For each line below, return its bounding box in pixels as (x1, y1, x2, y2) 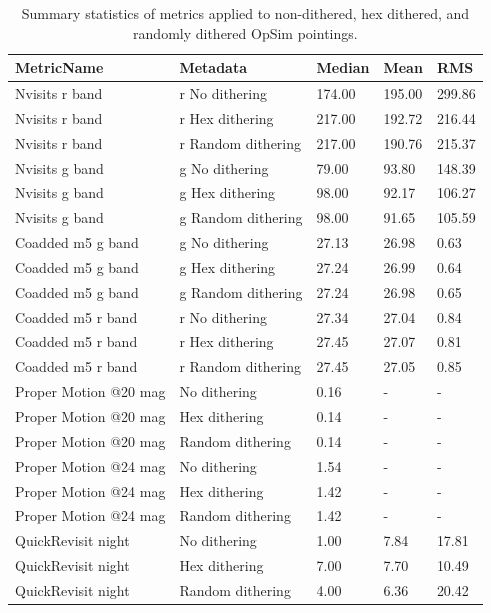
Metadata (179, 57, 248, 78)
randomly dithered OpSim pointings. (133, 22, 358, 43)
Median (316, 57, 370, 78)
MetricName (15, 57, 104, 78)
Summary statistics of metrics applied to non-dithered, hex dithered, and (21, 3, 470, 23)
